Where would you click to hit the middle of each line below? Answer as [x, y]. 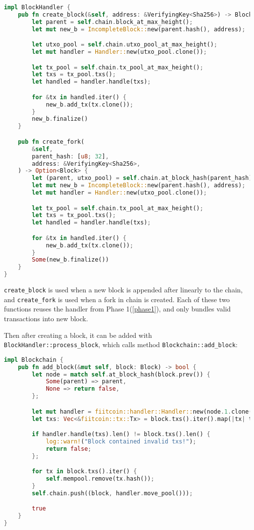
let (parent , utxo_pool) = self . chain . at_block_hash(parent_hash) [142, 178]
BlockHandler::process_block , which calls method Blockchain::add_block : [121, 344]
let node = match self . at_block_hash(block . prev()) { [121, 374]
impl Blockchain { [34, 360]
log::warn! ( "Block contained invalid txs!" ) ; [121, 442]
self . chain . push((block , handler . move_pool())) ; [112, 493]
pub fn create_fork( [51, 142]
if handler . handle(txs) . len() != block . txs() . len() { [121, 434]
